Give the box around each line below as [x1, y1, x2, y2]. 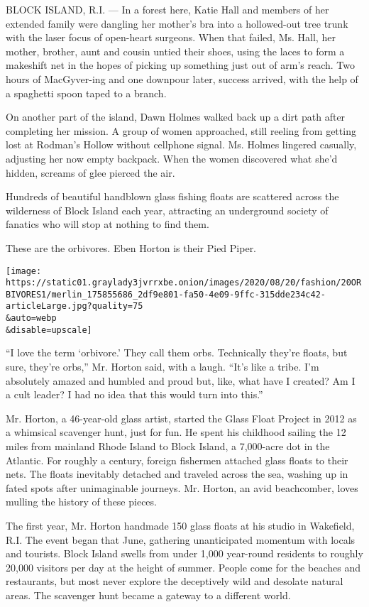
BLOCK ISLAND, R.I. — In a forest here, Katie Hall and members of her [6, 2, 329, 16]
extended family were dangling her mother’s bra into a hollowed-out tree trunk [6, 16, 348, 31]
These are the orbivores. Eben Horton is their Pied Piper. [6, 240, 257, 255]
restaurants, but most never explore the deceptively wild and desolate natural [6, 574, 343, 589]
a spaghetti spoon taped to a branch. [6, 85, 167, 100]
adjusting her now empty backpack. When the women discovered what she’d [6, 151, 338, 165]
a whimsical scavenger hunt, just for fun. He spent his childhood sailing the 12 [6, 425, 346, 439]
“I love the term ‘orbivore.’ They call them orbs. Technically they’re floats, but [6, 345, 348, 360]
